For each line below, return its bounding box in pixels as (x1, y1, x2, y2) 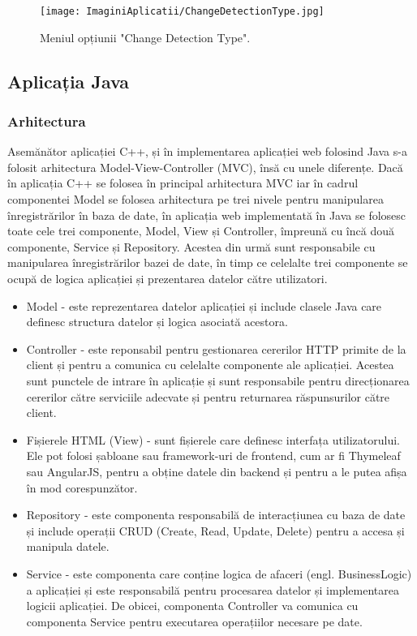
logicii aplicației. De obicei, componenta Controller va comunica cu (26, 597, 359, 614)
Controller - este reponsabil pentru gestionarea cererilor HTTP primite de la (26, 340, 406, 357)
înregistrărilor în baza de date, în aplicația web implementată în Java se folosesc (7, 206, 406, 223)
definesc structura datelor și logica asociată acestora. (26, 313, 288, 330)
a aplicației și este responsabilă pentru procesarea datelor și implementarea (26, 581, 399, 598)
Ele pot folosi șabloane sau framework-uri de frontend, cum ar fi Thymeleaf (26, 447, 401, 464)
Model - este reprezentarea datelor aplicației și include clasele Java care (26, 297, 382, 314)
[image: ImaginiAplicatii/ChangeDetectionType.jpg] (40, 6, 325, 17)
